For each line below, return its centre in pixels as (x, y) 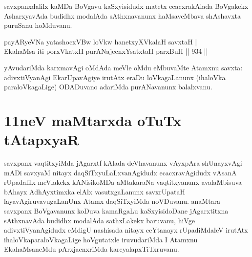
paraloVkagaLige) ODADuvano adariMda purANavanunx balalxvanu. (108, 87)
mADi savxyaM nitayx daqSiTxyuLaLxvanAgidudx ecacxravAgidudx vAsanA (120, 172)
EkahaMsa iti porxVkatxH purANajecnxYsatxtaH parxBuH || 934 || (106, 51)
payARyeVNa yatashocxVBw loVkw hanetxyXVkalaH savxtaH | (101, 41)
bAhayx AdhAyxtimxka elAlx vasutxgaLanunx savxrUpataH (95, 191)
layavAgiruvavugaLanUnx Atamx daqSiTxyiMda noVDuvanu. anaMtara (112, 201)
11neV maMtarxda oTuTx (93, 120)
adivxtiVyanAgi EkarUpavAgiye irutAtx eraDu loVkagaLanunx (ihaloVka (115, 77)
